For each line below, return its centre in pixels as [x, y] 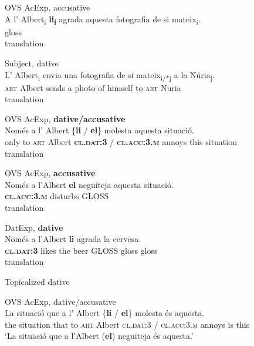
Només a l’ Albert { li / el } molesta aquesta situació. [99, 130]
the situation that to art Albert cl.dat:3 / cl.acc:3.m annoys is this [127, 324]
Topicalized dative [37, 281]
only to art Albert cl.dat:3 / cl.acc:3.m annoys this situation [121, 142]
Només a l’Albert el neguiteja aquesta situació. [89, 184]
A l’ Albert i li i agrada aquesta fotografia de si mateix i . [103, 19]
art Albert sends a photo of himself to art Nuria [93, 87]
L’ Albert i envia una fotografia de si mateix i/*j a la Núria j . [110, 75]
